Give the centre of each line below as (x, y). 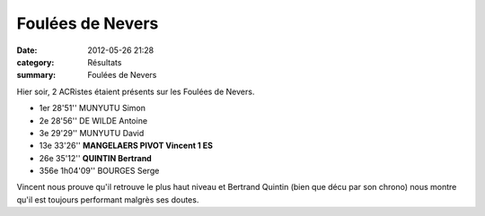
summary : (36, 75)
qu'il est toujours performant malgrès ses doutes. (108, 199)
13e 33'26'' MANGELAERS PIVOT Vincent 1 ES (126, 146)
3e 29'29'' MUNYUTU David (92, 133)
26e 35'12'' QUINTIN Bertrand (95, 158)
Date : (27, 50)
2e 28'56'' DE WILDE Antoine (93, 120)
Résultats (105, 62)
